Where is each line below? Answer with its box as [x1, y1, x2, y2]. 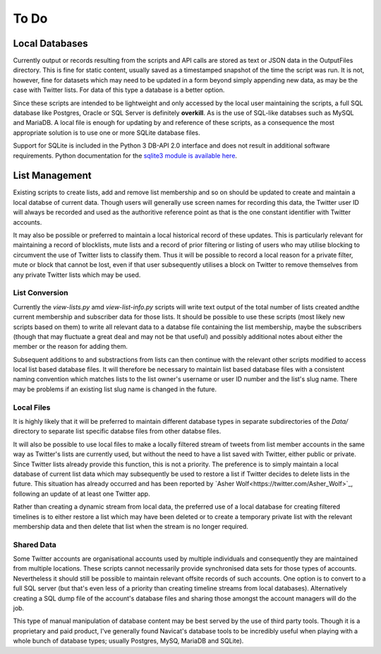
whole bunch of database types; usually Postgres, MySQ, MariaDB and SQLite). [13, 636, 244, 646]
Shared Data [13, 540, 56, 549]
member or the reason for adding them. [13, 343, 128, 351]
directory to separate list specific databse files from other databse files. [13, 427, 222, 436]
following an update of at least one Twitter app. [13, 489, 151, 498]
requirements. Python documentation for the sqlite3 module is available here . [13, 151, 238, 160]
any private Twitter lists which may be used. [13, 270, 141, 279]
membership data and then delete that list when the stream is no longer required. [13, 522, 248, 530]
